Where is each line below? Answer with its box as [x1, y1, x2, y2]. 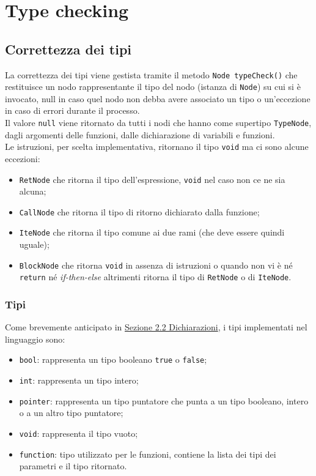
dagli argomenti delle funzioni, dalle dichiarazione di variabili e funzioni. [5, 128, 275, 141]
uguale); [19, 238, 50, 251]
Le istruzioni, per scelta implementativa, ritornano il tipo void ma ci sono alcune [5, 140, 309, 153]
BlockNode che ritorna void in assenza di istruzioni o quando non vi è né [19, 258, 293, 271]
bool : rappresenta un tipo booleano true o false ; [19, 353, 207, 366]
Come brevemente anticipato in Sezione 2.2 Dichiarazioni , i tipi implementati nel [5, 321, 307, 333]
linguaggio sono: [5, 332, 65, 345]
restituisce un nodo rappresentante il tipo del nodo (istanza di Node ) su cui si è [5, 80, 301, 93]
